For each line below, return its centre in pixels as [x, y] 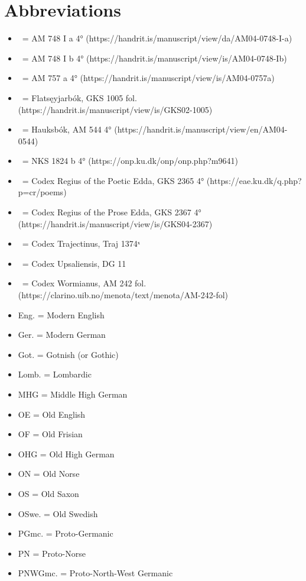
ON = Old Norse [49, 474]
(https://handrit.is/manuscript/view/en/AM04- [201, 129]
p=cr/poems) [42, 192]
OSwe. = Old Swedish [58, 513]
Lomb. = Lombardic [55, 374]
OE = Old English [52, 414]
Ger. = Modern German [62, 335]
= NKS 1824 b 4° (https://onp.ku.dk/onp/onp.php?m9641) [130, 161]
